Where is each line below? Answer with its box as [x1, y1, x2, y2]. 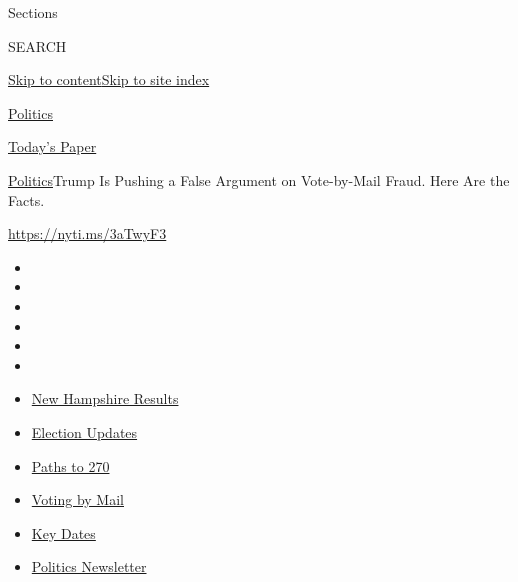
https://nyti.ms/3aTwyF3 [8, 223, 167, 244]
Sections [8, 2, 58, 22]
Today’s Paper [8, 136, 97, 157]
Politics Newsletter [31, 556, 147, 577]
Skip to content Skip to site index [8, 69, 210, 90]
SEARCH [8, 35, 67, 56]
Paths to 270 [31, 455, 110, 476]
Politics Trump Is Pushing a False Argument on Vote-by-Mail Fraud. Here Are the [8, 169, 510, 190]
